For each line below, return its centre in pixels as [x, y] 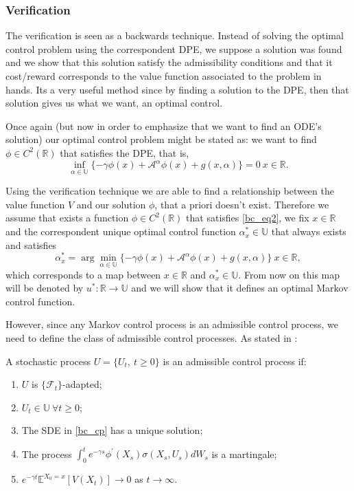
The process [47, 454]
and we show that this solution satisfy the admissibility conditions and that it [169, 62]
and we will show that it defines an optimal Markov [240, 288]
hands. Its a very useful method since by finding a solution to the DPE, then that [177, 89]
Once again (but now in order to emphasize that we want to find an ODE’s [164, 126]
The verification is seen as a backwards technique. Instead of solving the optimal [175, 35]
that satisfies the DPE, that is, [125, 152]
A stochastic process [48, 361]
